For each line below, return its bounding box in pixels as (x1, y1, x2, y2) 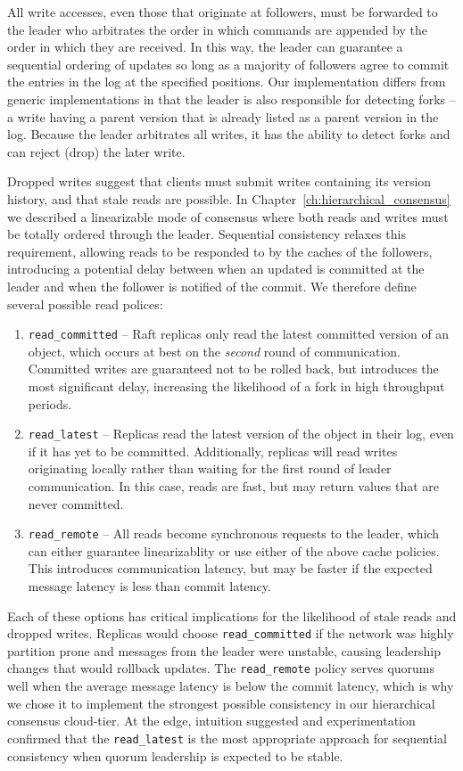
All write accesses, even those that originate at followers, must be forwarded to (7, 3, 438, 21)
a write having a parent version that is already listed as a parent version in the (7, 107, 439, 126)
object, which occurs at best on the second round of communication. (28, 341, 401, 360)
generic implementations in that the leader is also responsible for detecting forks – (7, 89, 456, 108)
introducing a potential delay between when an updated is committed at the (7, 259, 425, 278)
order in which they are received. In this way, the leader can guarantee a (7, 37, 403, 56)
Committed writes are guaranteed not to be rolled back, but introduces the (28, 359, 439, 378)
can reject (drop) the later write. (7, 142, 186, 160)
